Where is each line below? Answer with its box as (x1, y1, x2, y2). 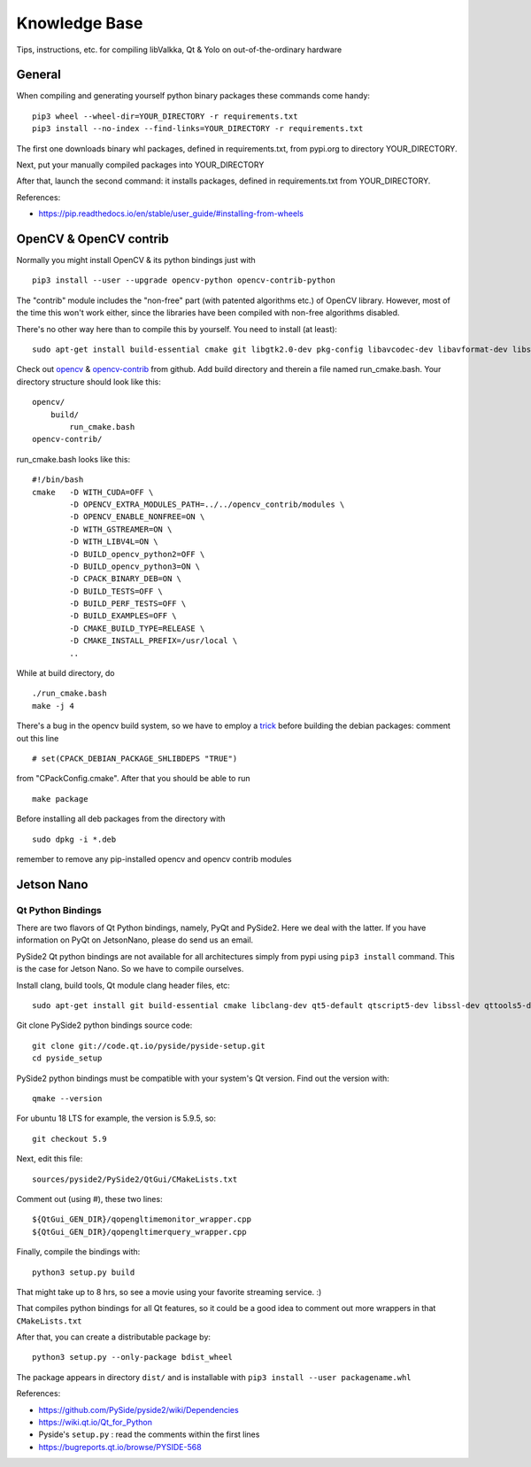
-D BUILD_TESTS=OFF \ (69, 586, 164, 596)
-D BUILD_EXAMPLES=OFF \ (69, 611, 177, 621)
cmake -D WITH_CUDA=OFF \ (32, 487, 154, 497)
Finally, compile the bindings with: (16, 1246, 141, 1257)
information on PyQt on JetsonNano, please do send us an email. (16, 935, 254, 945)
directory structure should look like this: (16, 376, 161, 387)
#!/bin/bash (32, 475, 84, 485)
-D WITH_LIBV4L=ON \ (69, 537, 158, 547)
